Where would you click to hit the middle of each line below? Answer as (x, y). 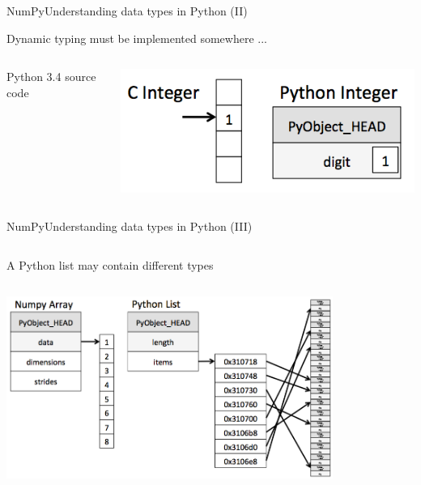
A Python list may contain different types (110, 265)
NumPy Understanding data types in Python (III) (130, 226)
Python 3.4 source (51, 77)
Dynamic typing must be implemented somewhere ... (137, 38)
